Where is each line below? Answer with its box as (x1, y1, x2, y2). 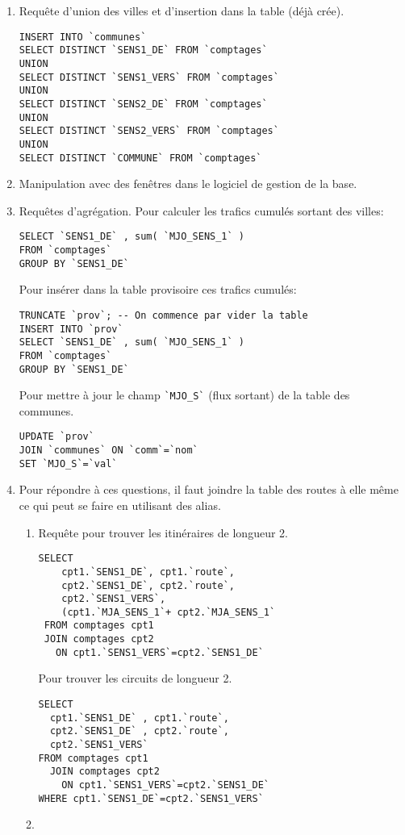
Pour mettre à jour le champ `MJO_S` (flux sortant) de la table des (19, 386, 350, 403)
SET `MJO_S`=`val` (19, 457, 118, 470)
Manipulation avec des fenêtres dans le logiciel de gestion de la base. (19, 175, 357, 192)
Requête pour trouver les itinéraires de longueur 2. (38, 524, 288, 541)
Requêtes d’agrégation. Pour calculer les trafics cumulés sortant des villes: (19, 202, 384, 219)
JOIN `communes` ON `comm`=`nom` (19, 445, 198, 457)
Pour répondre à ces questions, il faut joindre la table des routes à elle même (19, 481, 399, 498)
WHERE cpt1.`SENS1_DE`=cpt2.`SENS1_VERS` (38, 792, 264, 804)
